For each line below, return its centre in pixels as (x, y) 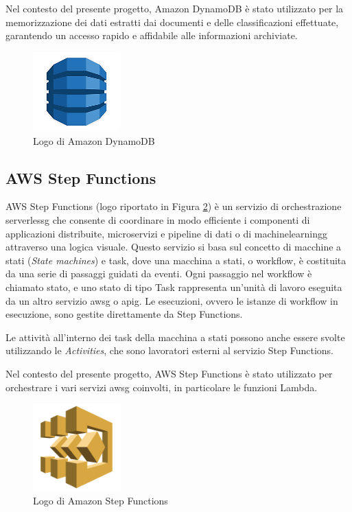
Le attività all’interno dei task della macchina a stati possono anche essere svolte (175, 337)
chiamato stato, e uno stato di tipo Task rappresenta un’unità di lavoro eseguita (174, 287)
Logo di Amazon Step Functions (101, 500)
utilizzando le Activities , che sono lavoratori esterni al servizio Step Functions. (169, 350)
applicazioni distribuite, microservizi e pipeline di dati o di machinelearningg (166, 233)
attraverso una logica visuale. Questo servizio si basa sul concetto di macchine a (174, 247)
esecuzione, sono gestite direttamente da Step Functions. (124, 314)
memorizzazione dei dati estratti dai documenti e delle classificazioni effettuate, (172, 22)
